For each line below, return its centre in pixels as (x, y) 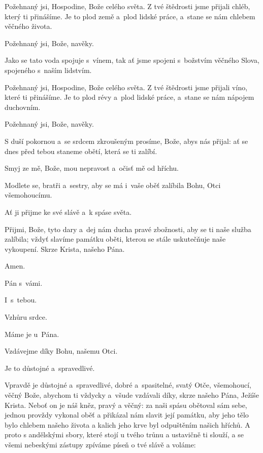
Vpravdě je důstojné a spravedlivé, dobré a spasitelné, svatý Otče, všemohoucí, (128, 385)
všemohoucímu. (28, 195)
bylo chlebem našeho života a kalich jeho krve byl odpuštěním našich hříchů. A (127, 424)
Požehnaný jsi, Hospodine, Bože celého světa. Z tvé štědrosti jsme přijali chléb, (127, 6)
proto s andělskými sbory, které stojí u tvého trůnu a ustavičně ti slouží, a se (124, 435)
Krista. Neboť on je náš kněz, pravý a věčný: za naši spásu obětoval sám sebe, (126, 405)
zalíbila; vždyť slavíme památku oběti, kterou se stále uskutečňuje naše (115, 239)
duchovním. (23, 107)
